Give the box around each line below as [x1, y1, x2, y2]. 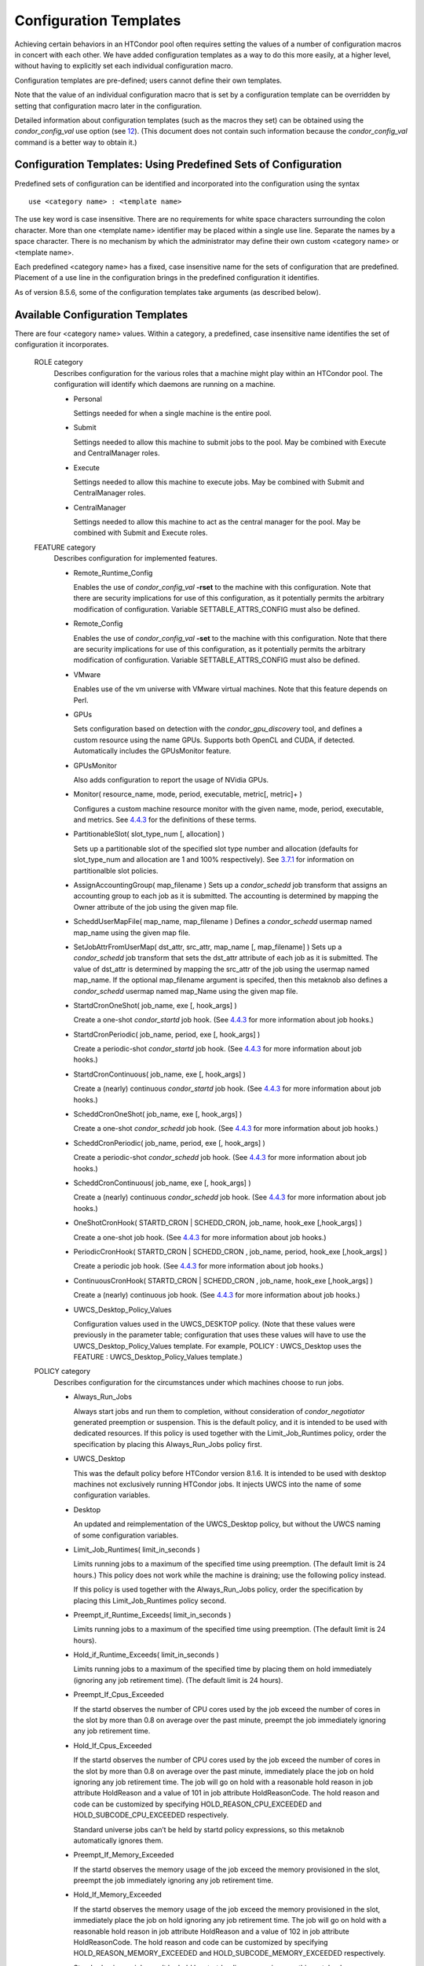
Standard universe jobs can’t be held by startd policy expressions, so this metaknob [73, 1824, 345, 1834]
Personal [73, 394, 102, 403]
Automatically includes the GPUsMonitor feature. [73, 746, 232, 756]
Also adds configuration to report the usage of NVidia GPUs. [73, 775, 269, 784]
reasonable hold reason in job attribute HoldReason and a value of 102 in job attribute [73, 1927, 349, 1936]
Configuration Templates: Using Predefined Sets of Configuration [14, 158, 342, 171]
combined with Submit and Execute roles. [73, 528, 208, 538]
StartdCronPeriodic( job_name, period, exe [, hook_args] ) [73, 1029, 261, 1039]
